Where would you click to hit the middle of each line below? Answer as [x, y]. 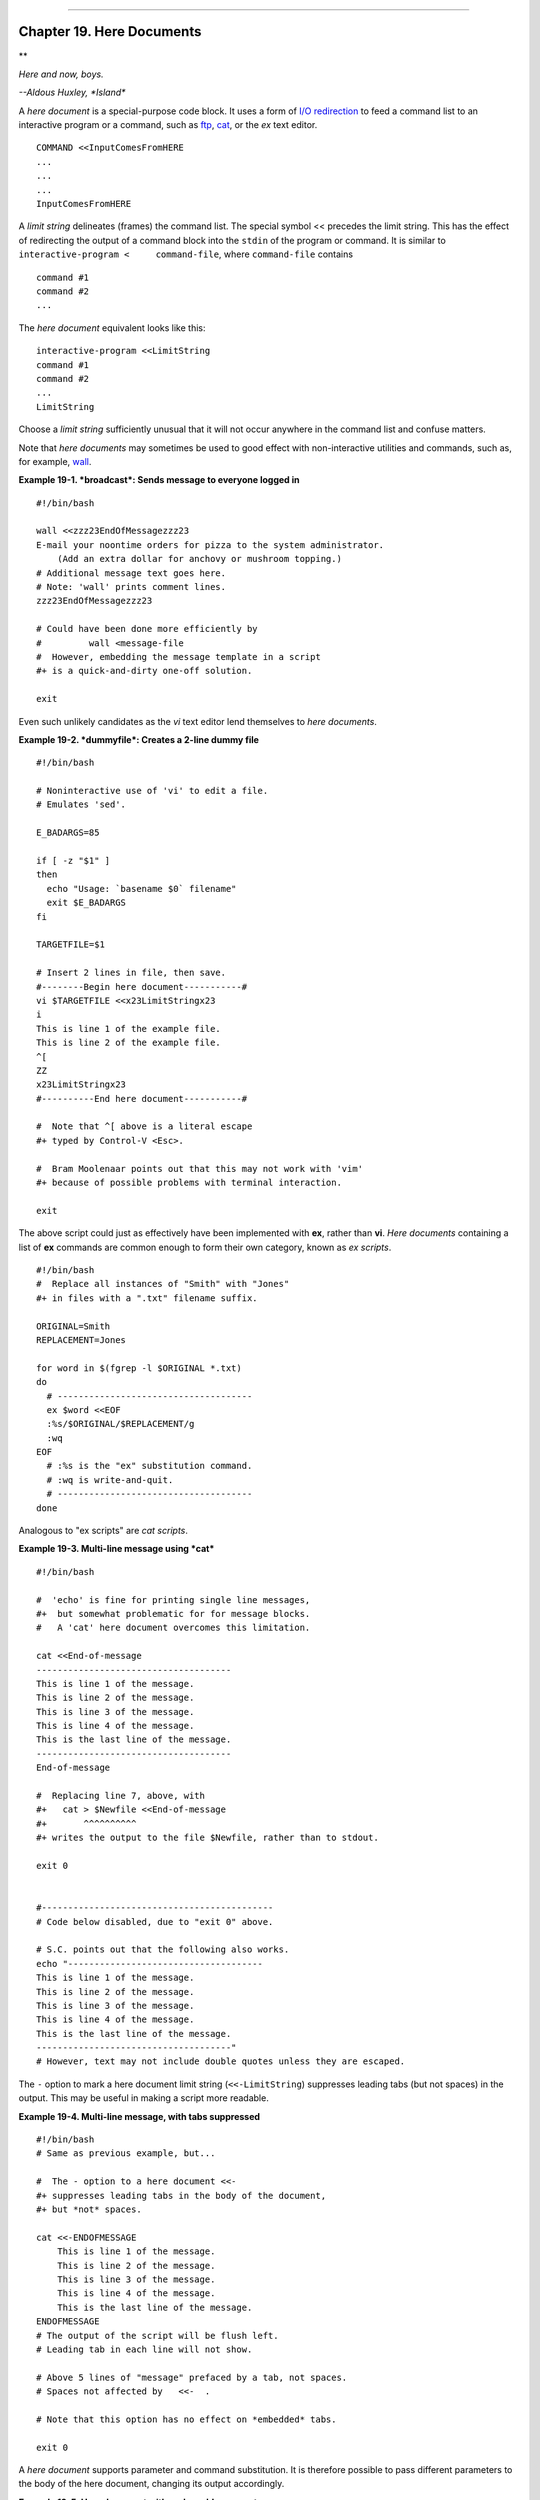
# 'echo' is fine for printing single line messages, [173, 1599]
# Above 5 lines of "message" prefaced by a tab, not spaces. [192, 2377]
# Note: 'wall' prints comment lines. [131, 587]
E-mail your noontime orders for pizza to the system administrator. [210, 544]
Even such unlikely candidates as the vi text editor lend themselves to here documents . [197, 721]
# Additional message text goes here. [131, 573]
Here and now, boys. [61, 74]
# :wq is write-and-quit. [110, 1479]
